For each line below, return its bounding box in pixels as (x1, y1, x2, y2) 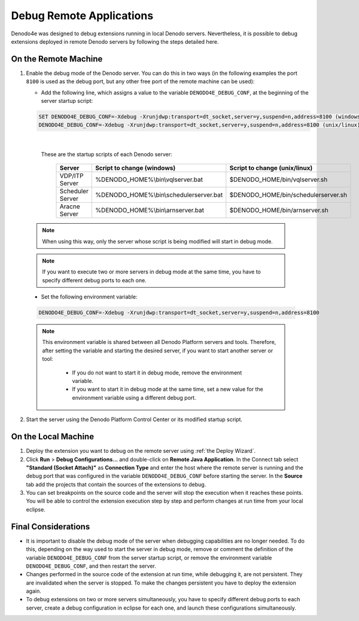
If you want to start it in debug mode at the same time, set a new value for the (72, 386, 263, 393)
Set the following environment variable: (41, 293, 138, 300)
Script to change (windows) (95, 164, 176, 172)
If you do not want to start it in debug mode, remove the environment (72, 369, 242, 376)
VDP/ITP (59, 172, 84, 180)
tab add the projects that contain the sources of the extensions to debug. (26, 480, 206, 488)
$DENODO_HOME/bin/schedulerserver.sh (229, 191, 347, 199)
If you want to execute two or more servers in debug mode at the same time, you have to (42, 268, 261, 275)
